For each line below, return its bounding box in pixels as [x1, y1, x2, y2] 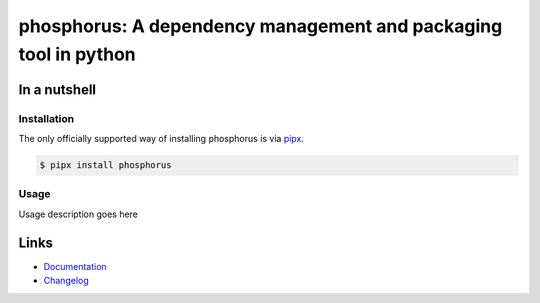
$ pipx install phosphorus [39, 160, 172, 171]
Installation [18, 111, 75, 125]
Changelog [43, 275, 89, 287]
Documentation [43, 260, 107, 272]
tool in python [18, 43, 137, 65]
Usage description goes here [18, 208, 139, 220]
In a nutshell [18, 81, 97, 98]
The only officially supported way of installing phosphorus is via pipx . [18, 133, 305, 145]
